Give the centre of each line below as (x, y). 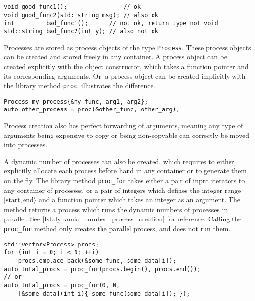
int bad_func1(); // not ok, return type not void (111, 23)
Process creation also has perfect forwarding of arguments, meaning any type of (124, 125)
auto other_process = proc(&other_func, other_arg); (92, 110)
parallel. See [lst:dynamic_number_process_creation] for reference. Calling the (123, 219)
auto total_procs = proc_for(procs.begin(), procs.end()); (102, 269)
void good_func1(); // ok (73, 7)
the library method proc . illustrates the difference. (80, 86)
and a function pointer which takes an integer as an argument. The (139, 200)
